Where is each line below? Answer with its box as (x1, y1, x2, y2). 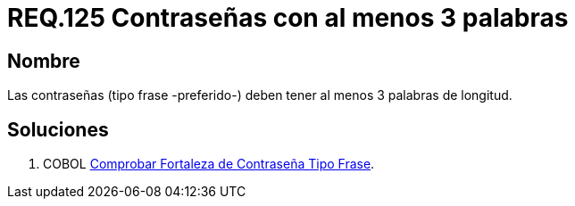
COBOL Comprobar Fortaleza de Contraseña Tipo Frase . (43, 156, 375, 172)
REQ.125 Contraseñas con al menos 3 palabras (7, 3, 569, 33)
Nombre (7, 49, 80, 72)
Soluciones (7, 118, 109, 141)
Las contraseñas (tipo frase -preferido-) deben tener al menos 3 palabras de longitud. (7, 87, 512, 103)
